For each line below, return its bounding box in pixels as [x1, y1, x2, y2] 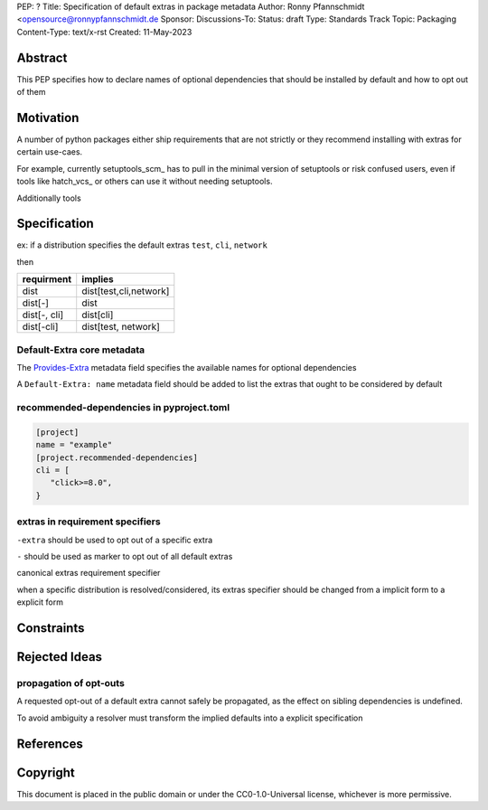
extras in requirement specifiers [16, 515, 162, 528]
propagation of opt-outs [16, 676, 126, 689]
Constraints [16, 620, 85, 636]
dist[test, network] [81, 321, 160, 334]
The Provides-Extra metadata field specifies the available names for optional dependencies [16, 362, 357, 372]
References [16, 736, 83, 751]
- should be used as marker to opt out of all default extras [16, 551, 233, 561]
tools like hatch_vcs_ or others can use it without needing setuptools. [16, 176, 273, 187]
